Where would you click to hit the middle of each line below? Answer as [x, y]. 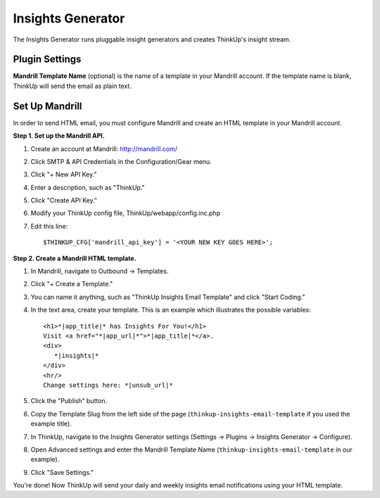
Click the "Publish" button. [69, 401]
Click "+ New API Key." [64, 174]
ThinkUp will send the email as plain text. [72, 86]
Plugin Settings [47, 59]
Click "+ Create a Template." [72, 284]
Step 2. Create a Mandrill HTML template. [75, 258]
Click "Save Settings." [62, 472]
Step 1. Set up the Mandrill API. [59, 136]
